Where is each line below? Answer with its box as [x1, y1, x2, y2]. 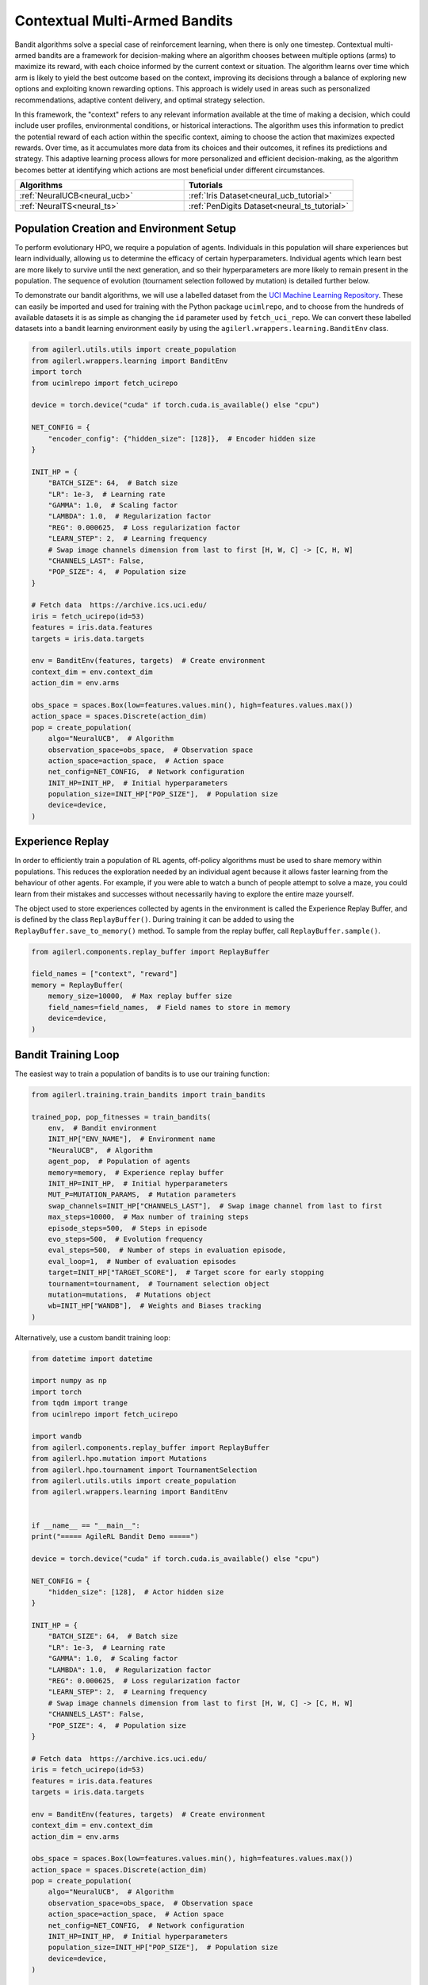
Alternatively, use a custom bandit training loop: [14, 1332, 170, 1342]
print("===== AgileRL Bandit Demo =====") [31, 1532, 199, 1540]
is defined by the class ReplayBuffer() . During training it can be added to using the [14, 915, 295, 924]
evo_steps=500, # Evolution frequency [48, 1235, 204, 1243]
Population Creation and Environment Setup [14, 222, 237, 235]
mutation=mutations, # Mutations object [48, 1290, 212, 1299]
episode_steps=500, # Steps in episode [48, 1224, 208, 1232]
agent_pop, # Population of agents [48, 1157, 190, 1166]
